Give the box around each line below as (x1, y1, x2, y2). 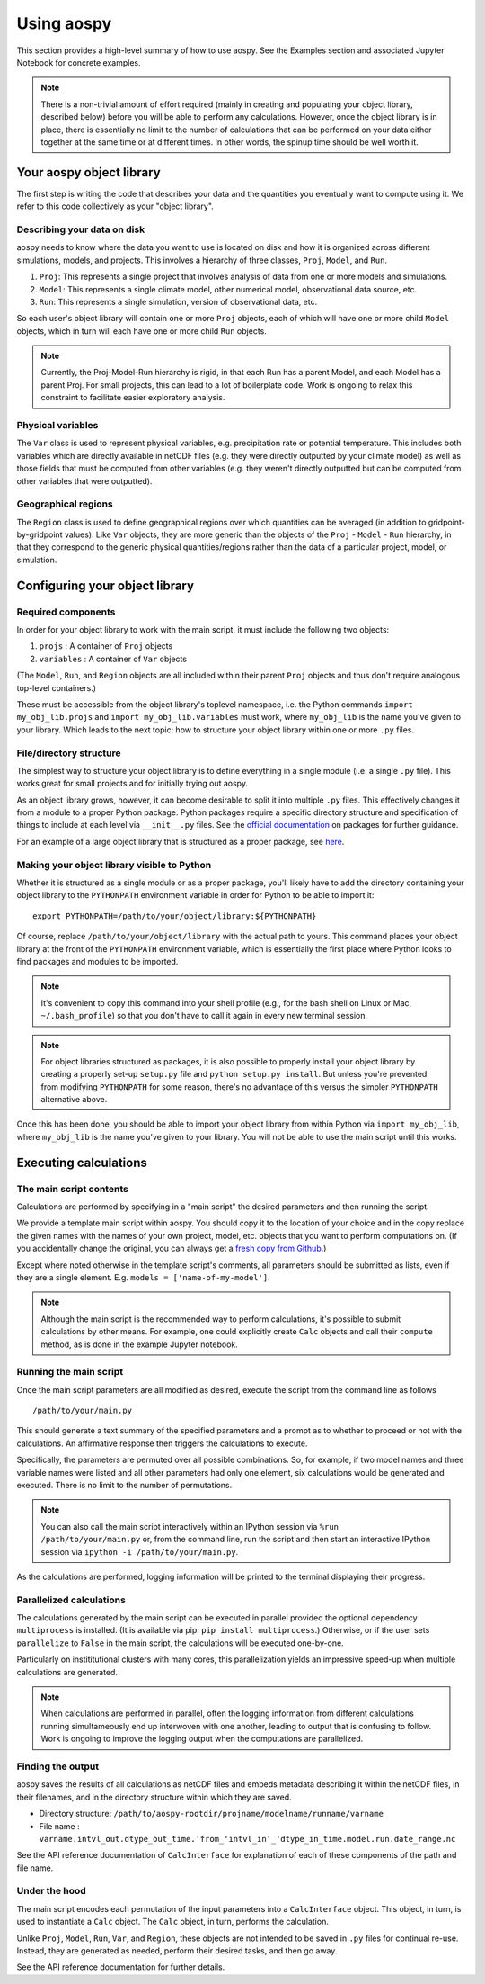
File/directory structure (16, 747, 121, 759)
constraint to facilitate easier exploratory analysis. (40, 392, 225, 403)
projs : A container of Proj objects (39, 641, 173, 651)
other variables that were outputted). (16, 475, 153, 486)
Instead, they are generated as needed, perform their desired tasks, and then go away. (16, 1945, 338, 1956)
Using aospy (16, 13, 112, 33)
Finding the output (16, 1760, 99, 1773)
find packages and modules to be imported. (16, 956, 179, 966)
